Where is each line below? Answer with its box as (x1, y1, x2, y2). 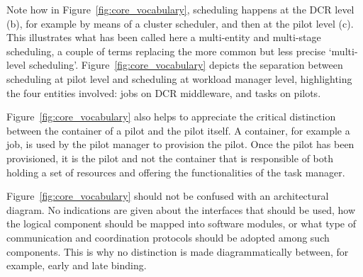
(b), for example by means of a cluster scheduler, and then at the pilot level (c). (6, 16, 354, 30)
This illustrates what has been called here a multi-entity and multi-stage (6, 30, 321, 45)
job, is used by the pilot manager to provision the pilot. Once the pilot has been (6, 137, 354, 152)
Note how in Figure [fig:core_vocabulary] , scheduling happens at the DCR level (6, 2, 354, 16)
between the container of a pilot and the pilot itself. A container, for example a (6, 123, 350, 137)
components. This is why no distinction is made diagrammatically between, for (6, 244, 349, 259)
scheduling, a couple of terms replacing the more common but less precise (6, 43, 326, 58)
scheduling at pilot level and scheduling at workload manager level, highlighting (6, 71, 352, 86)
